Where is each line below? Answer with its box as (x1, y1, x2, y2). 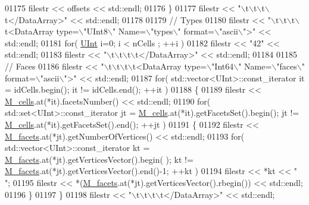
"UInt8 (83, 25, 108, 37)
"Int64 (211, 59, 234, 72)
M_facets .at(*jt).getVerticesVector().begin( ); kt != (5, 153, 193, 165)
